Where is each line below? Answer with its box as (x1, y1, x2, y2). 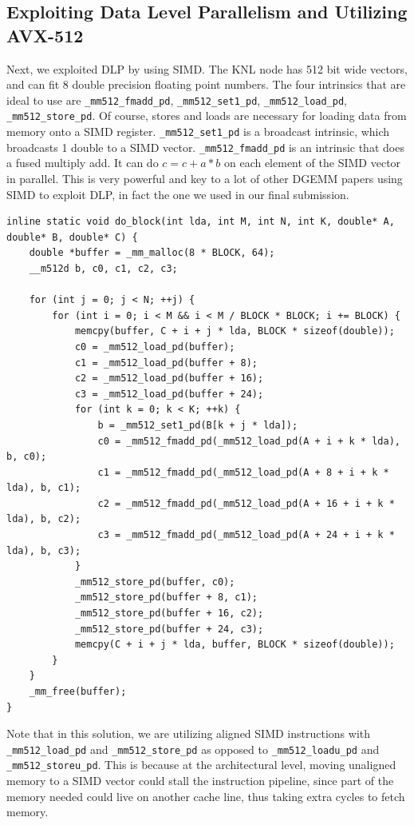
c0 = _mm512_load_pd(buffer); (74, 341, 235, 353)
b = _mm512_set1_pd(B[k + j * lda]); (97, 419, 298, 431)
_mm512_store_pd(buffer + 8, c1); (74, 592, 258, 604)
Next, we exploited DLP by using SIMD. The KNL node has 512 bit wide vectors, (6, 60, 408, 77)
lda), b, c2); (6, 513, 81, 525)
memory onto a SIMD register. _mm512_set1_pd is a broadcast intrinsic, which (6, 123, 390, 140)
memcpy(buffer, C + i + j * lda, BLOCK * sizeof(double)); (74, 325, 395, 337)
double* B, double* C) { (6, 231, 138, 243)
